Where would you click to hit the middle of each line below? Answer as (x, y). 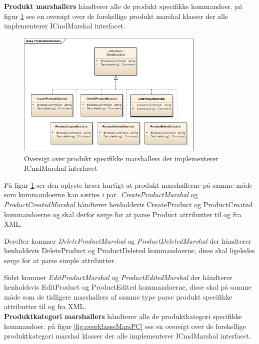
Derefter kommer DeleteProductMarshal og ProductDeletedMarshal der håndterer (128, 240)
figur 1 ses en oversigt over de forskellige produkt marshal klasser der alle (116, 16)
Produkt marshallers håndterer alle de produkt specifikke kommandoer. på (123, 6)
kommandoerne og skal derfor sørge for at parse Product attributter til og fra (123, 214)
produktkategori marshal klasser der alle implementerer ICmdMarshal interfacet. (128, 336)
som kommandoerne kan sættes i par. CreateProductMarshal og (101, 194)
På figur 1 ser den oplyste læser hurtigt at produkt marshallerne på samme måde (128, 184)
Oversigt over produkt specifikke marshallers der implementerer (121, 158)
